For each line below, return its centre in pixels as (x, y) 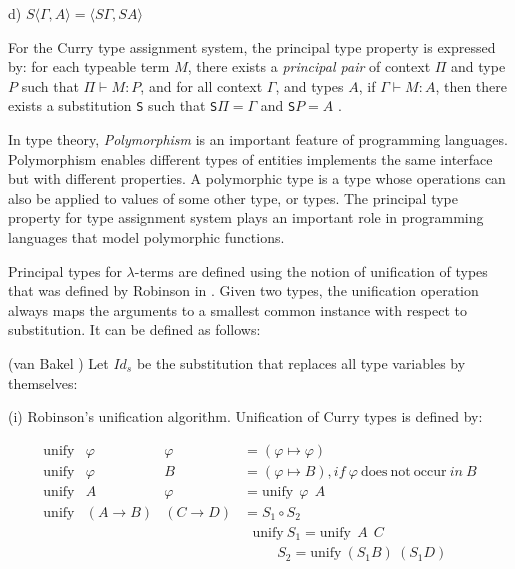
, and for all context (201, 85)
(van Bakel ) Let (58, 362)
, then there (471, 85)
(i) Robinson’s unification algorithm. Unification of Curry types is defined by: (245, 416)
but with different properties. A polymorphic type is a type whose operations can (257, 178)
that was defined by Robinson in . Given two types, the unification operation (243, 290)
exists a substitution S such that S (113, 105)
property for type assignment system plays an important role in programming (246, 217)
